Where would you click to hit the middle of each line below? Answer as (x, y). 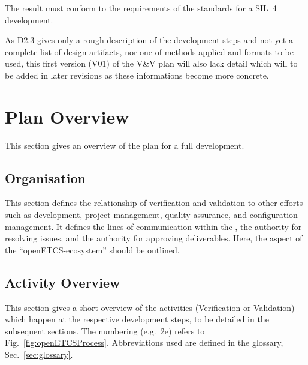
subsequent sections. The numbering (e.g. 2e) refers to (105, 330)
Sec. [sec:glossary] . (39, 354)
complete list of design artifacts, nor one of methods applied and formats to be (149, 51)
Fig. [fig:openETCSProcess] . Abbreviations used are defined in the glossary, (144, 342)
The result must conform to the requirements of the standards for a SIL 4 (141, 8)
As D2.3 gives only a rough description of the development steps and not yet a (149, 40)
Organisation (45, 177)
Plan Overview (67, 116)
